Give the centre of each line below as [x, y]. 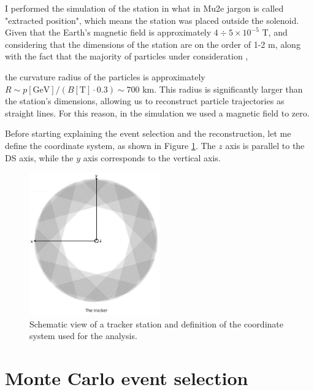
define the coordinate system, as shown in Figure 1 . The [110, 145]
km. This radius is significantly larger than [223, 89]
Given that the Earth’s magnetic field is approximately [108, 32]
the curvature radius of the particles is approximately [105, 76]
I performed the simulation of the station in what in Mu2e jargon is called [144, 8]
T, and [275, 32]
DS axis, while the [39, 157]
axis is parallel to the [265, 145]
